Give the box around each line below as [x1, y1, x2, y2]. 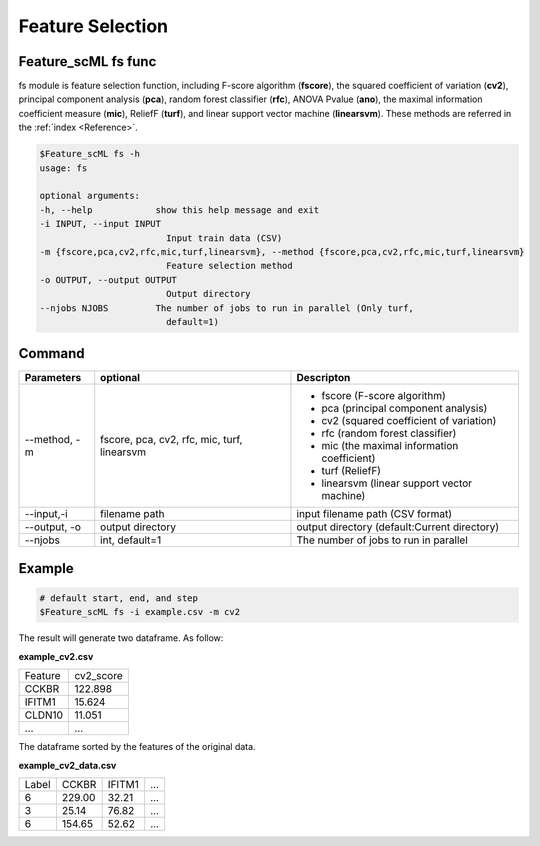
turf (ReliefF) [321, 464, 382, 478]
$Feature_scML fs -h [39, 148, 140, 160]
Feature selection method [165, 260, 294, 272]
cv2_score [74, 669, 124, 683]
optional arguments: [39, 190, 140, 202]
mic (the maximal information [321, 439, 459, 453]
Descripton [296, 371, 351, 385]
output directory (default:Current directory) [296, 520, 500, 534]
